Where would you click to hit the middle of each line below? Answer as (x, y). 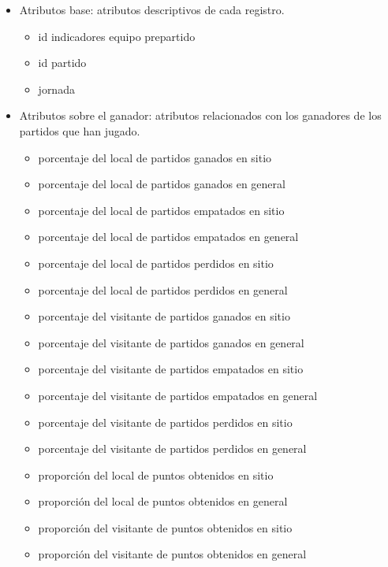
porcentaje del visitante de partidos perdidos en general (172, 448)
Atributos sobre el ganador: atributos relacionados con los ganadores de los (200, 115)
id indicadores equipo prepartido (117, 36)
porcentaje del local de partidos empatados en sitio (161, 210)
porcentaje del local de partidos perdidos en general (163, 289)
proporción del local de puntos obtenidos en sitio (156, 474)
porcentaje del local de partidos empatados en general (168, 237)
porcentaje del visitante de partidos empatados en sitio (171, 369)
